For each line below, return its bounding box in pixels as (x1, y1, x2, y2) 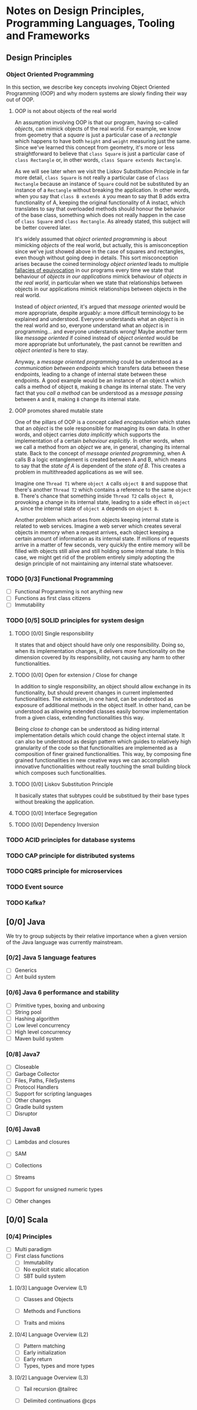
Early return (23, 1355, 52, 1362)
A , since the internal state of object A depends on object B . (14, 505, 159, 512)
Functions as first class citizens (14, 595, 91, 602)
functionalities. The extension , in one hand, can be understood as (14, 695, 173, 702)
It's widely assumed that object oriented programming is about (14, 235, 167, 242)
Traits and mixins (23, 1319, 65, 1326)
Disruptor (14, 1110, 38, 1117)
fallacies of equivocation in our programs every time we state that (14, 266, 174, 274)
